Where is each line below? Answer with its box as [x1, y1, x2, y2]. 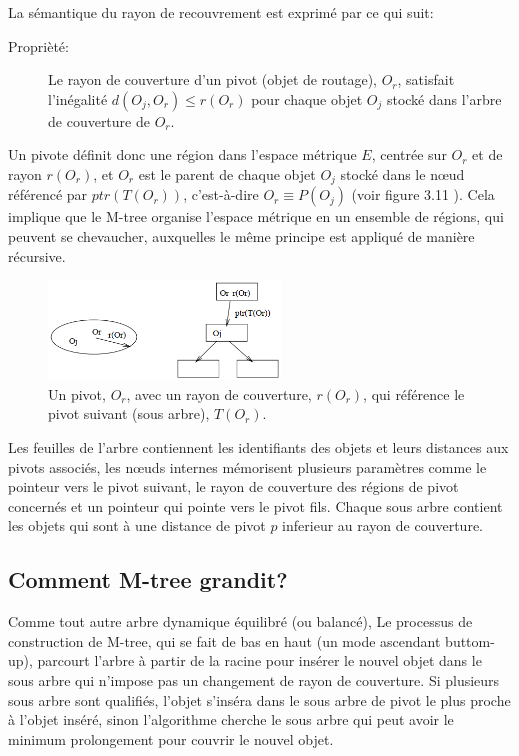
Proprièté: [8, 35, 69, 56]
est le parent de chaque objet [138, 163, 316, 184]
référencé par [8, 184, 88, 205]
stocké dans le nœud [340, 163, 465, 184]
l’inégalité [48, 88, 108, 109]
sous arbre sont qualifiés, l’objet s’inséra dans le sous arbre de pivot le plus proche [8, 689, 511, 710]
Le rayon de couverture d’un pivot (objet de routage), [48, 69, 377, 90]
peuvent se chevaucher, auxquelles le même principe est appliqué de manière [8, 226, 475, 247]
